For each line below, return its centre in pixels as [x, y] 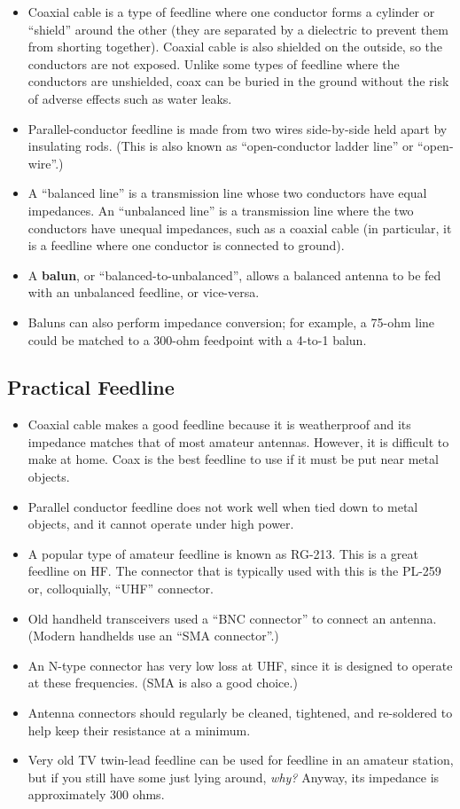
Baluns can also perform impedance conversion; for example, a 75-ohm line [231, 322]
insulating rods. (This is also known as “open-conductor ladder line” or [221, 146]
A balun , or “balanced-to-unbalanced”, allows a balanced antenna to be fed [234, 275]
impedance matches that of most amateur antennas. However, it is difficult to [238, 441]
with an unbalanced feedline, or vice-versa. [144, 292]
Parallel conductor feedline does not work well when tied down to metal [223, 506]
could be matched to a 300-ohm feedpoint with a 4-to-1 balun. [197, 339]
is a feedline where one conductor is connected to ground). [186, 245]
